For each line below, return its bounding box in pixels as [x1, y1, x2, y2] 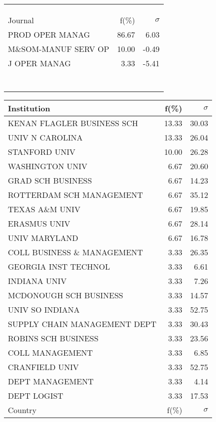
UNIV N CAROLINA [8, 132, 83, 143]
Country [8, 404, 36, 416]
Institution [8, 102, 50, 114]
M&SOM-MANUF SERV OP [8, 43, 109, 54]
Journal [8, 14, 34, 26]
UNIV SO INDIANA [8, 304, 80, 315]
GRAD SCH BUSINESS [8, 175, 92, 186]
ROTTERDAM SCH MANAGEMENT [8, 189, 143, 200]
